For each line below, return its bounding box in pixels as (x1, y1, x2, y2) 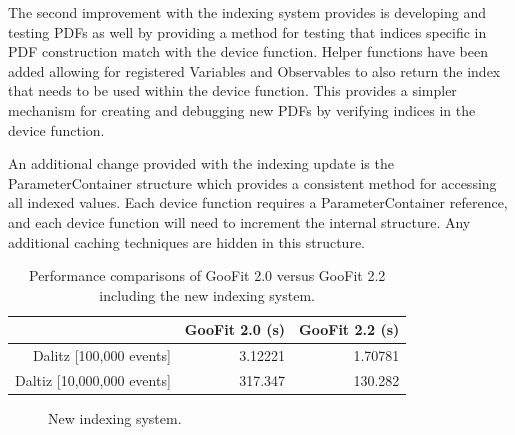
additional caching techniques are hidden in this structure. (8, 231, 365, 252)
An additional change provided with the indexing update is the (8, 153, 394, 174)
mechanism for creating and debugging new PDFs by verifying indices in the (8, 99, 476, 120)
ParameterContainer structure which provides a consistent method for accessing (8, 172, 497, 193)
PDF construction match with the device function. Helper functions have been (8, 41, 488, 62)
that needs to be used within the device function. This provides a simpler (8, 80, 457, 101)
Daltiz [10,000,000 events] (15, 370, 171, 390)
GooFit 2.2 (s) (299, 319, 400, 340)
